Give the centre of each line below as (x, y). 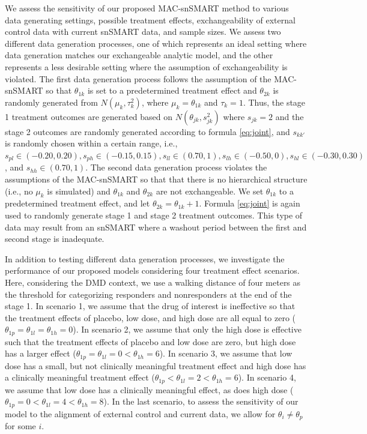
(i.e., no (19, 191)
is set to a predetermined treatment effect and (172, 90)
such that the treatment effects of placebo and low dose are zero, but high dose (150, 341)
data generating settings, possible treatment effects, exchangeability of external (150, 20)
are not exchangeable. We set (210, 191)
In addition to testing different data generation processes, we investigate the (145, 258)
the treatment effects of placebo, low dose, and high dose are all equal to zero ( (150, 317)
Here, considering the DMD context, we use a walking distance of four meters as (153, 282)
